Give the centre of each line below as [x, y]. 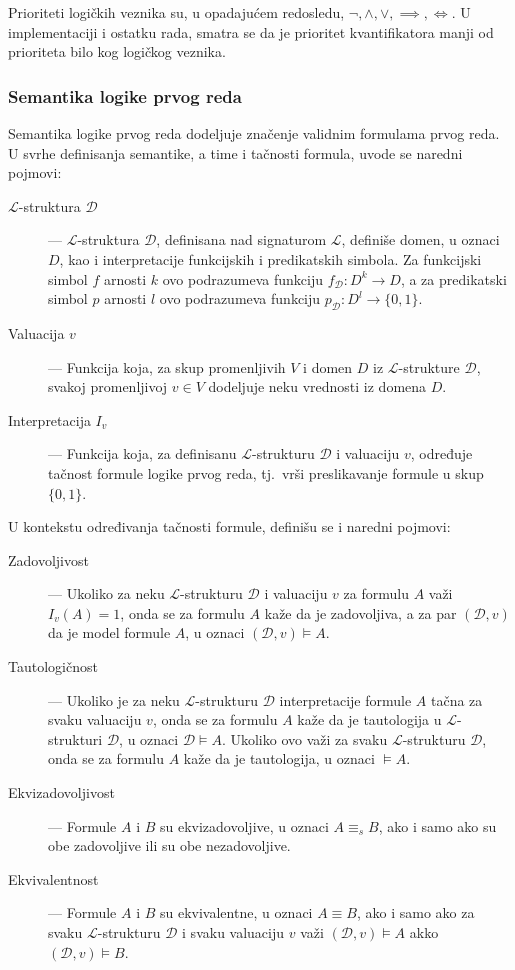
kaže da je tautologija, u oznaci [279, 758]
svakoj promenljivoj [108, 386]
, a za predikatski [453, 278]
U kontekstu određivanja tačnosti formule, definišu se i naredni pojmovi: [229, 526]
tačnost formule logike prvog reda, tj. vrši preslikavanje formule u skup [266, 472]
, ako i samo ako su [437, 825]
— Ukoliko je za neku [114, 699]
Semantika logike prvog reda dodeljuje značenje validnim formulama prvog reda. [254, 133]
